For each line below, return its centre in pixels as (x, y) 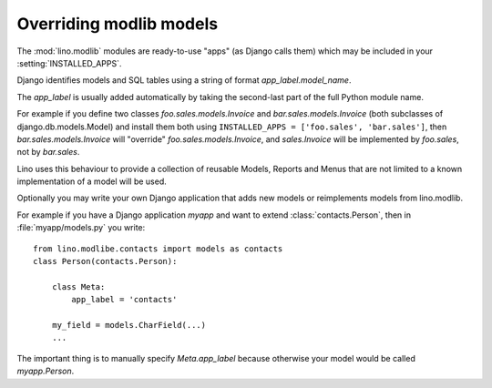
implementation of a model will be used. (92, 181)
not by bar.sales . (48, 152)
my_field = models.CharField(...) (129, 325)
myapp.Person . (46, 371)
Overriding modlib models (118, 24)
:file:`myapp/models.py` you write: (81, 228)
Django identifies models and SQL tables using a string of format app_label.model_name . (184, 80)
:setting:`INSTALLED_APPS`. (69, 63)
